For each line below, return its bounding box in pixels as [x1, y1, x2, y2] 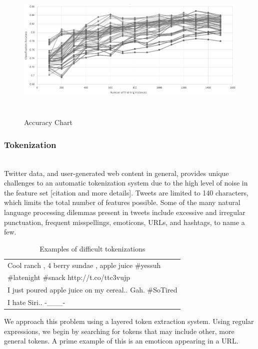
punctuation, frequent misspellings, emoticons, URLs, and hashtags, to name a [4, 216, 245, 227]
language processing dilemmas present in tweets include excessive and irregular [4, 206, 245, 217]
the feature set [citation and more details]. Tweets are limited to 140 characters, [4, 187, 248, 197]
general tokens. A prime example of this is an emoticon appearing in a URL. [4, 335, 238, 346]
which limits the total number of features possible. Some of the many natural [4, 197, 240, 207]
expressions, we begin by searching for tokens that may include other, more [4, 325, 234, 336]
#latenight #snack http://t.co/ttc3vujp [7, 272, 130, 282]
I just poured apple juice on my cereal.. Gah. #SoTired [7, 284, 177, 295]
